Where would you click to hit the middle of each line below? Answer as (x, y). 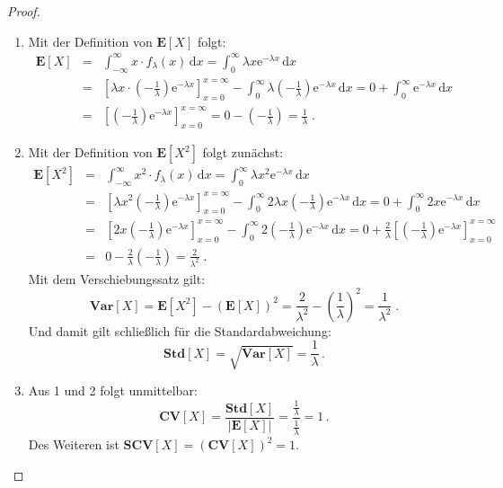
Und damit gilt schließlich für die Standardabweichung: (180, 330)
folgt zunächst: (243, 152)
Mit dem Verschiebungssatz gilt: (117, 278)
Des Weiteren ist (74, 444)
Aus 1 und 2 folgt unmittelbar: (113, 390)
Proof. (24, 11)
